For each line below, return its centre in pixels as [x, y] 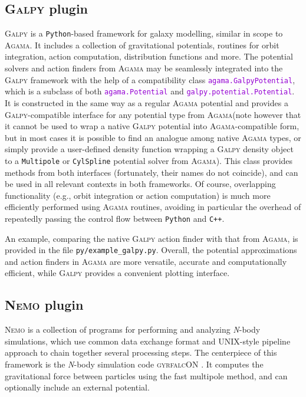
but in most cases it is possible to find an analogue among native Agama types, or [153, 137]
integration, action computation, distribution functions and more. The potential [149, 56]
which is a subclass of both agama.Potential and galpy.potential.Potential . [150, 91]
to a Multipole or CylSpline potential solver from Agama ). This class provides [149, 160]
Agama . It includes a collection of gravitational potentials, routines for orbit [142, 45]
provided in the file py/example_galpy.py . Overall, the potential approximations [151, 250]
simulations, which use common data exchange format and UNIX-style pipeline [148, 341]
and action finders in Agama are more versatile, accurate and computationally [146, 261]
